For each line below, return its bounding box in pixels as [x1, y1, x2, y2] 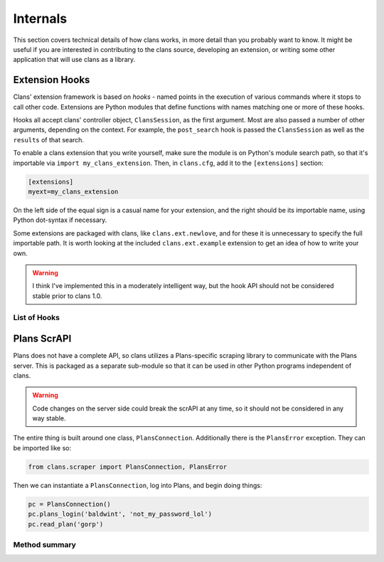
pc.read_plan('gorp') [28, 520, 104, 528]
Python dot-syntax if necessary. [13, 216, 107, 224]
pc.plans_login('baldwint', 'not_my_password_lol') [28, 510, 213, 519]
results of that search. [13, 135, 85, 144]
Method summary [13, 539, 76, 549]
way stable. [32, 414, 66, 423]
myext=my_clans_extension [28, 187, 119, 196]
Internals [13, 11, 68, 26]
